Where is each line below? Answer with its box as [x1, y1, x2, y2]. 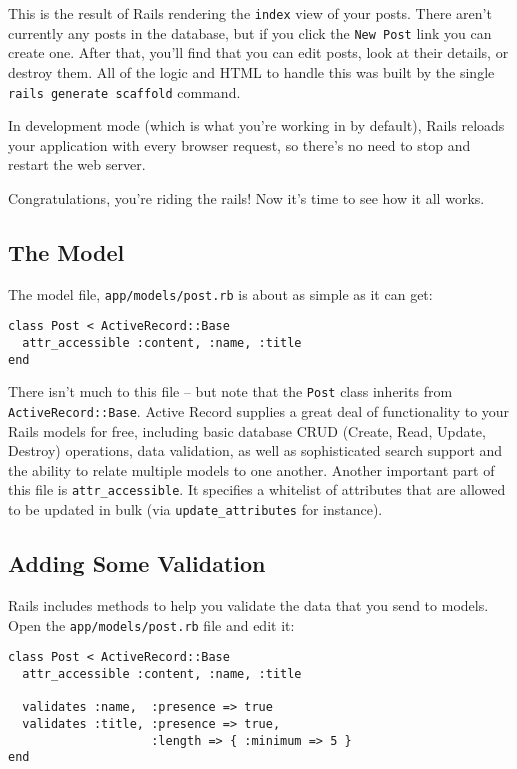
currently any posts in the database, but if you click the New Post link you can [8, 22, 492, 43]
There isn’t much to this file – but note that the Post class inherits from [8, 381, 453, 402]
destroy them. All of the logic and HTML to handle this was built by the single [8, 61, 495, 82]
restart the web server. [8, 154, 146, 175]
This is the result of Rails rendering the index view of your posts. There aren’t [8, 3, 492, 23]
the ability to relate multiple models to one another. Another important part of [8, 459, 495, 480]
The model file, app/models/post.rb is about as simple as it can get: [8, 283, 433, 304]
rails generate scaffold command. [8, 81, 241, 102]
